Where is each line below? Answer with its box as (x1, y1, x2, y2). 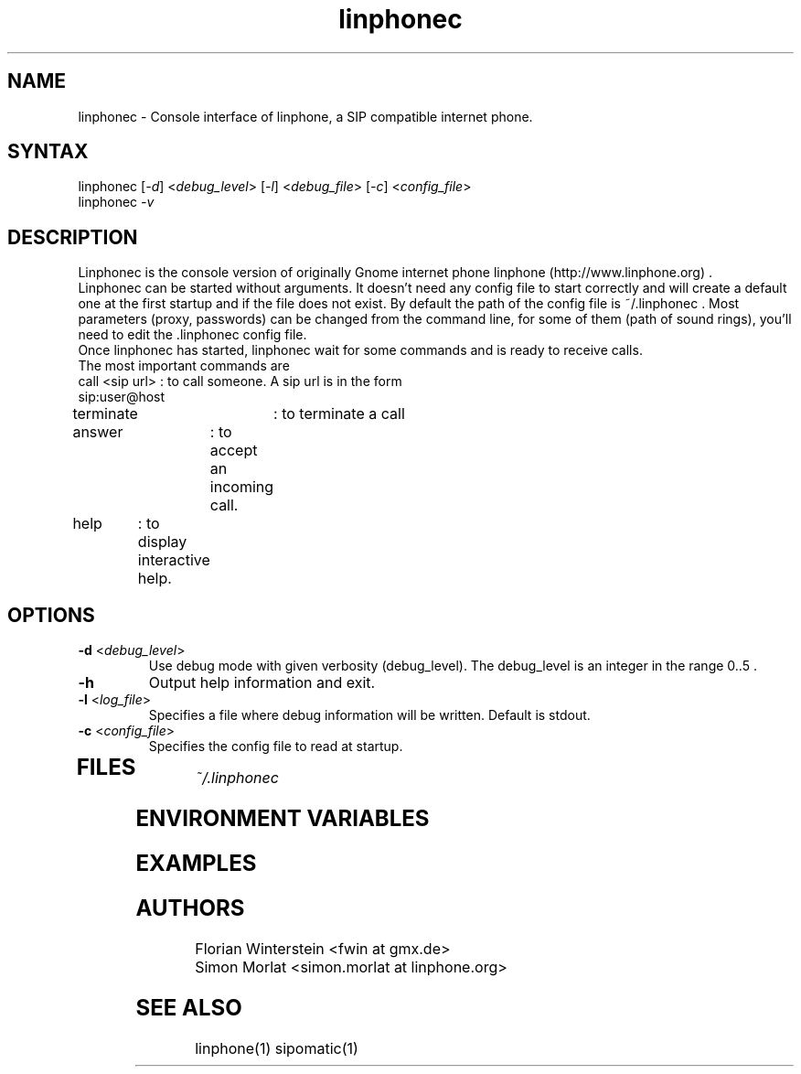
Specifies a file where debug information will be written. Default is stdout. (148, 707, 591, 724)
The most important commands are (78, 358, 290, 374)
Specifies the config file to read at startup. (148, 738, 403, 755)
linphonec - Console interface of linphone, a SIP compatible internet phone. (78, 108, 533, 124)
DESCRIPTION (7, 225, 138, 249)
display (137, 532, 187, 552)
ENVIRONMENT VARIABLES (135, 805, 430, 832)
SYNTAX (7, 140, 89, 164)
